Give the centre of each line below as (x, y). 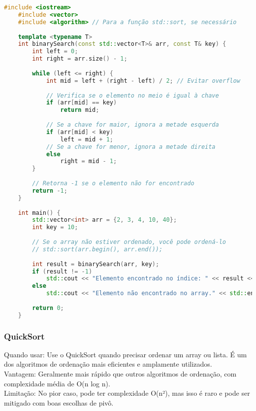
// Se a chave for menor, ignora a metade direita (131, 147)
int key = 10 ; (55, 227)
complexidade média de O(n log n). (57, 383)
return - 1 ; (50, 190)
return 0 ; (48, 308)
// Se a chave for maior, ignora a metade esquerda (132, 125)
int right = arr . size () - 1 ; (80, 59)
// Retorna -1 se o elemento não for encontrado (113, 183)
